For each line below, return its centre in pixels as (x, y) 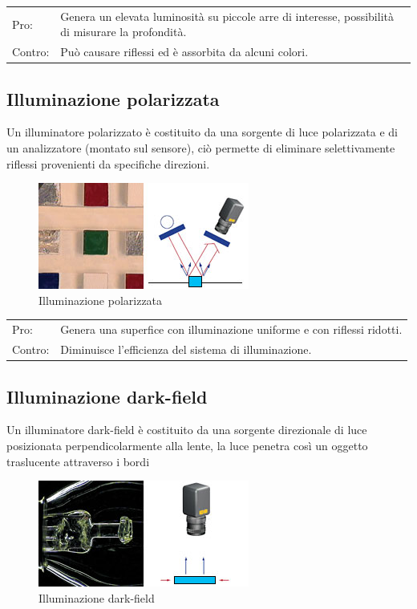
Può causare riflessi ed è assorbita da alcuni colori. (184, 52)
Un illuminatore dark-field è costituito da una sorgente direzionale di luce (187, 430)
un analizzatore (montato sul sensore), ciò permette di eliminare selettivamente (201, 148)
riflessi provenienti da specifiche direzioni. (108, 163)
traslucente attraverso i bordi (78, 461)
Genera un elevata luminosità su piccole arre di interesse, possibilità (227, 16)
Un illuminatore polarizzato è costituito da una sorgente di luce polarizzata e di (202, 132)
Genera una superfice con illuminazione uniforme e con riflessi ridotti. (231, 329)
